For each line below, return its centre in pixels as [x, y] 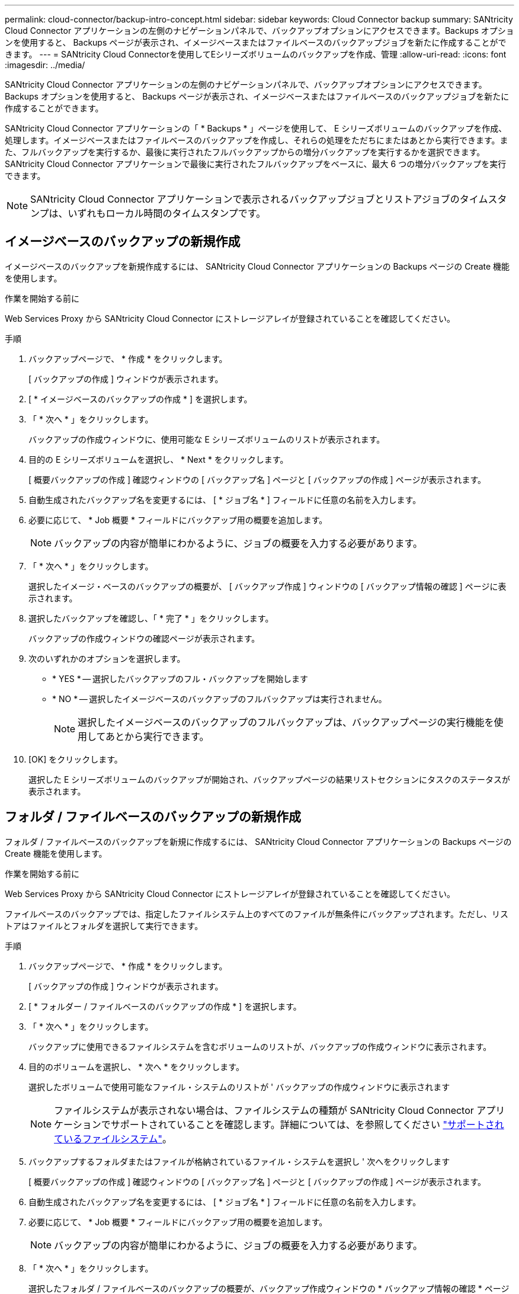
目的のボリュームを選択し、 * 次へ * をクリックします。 [136, 1066]
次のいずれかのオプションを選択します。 [107, 658]
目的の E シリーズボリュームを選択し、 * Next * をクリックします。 [158, 459]
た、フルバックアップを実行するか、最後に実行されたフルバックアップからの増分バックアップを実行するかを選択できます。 [245, 152]
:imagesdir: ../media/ [45, 65]
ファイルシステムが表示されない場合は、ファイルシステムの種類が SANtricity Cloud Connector [264, 1110]
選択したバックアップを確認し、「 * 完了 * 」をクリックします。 [151, 618]
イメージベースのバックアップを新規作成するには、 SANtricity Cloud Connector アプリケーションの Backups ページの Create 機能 [257, 266]
